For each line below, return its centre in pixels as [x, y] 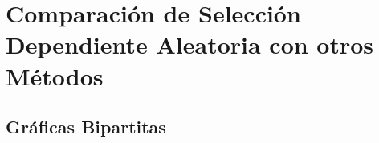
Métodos [55, 75]
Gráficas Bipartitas [86, 127]
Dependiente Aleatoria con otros [190, 44]
